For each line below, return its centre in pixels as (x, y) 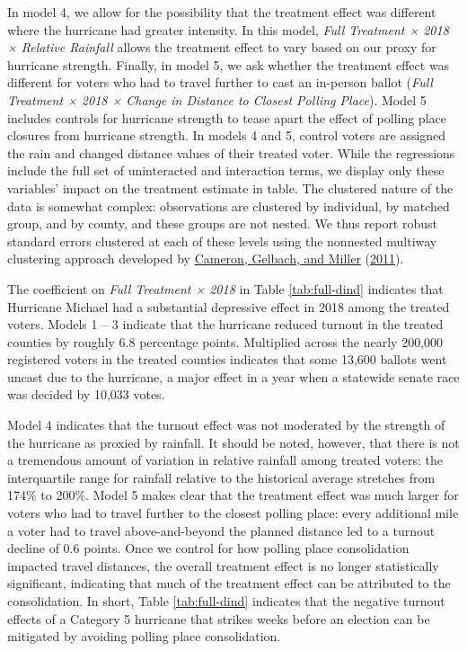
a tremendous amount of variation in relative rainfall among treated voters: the (225, 460)
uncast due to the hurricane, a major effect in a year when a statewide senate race (233, 376)
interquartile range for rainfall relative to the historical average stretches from (221, 477)
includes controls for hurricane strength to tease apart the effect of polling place (227, 117)
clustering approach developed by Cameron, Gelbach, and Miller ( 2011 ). (206, 259)
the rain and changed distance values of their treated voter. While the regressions (231, 152)
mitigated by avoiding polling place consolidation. (144, 636)
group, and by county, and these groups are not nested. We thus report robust (222, 223)
